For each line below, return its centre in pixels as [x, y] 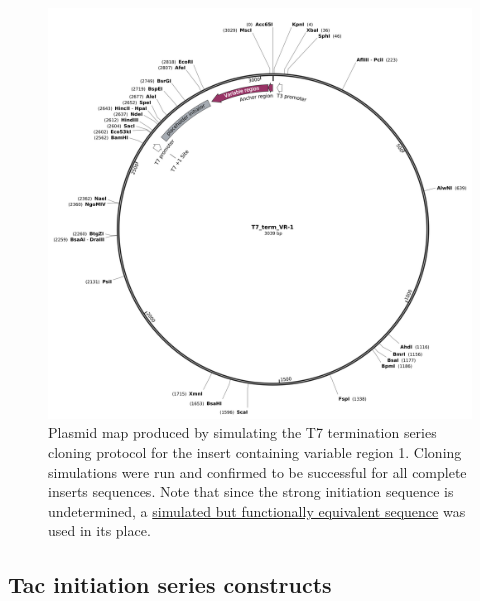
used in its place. [99, 530]
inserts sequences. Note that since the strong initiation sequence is [251, 491]
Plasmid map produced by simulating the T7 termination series [242, 432]
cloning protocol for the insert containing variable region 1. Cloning [255, 451]
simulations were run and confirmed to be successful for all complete [257, 471]
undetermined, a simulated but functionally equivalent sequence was [257, 510]
